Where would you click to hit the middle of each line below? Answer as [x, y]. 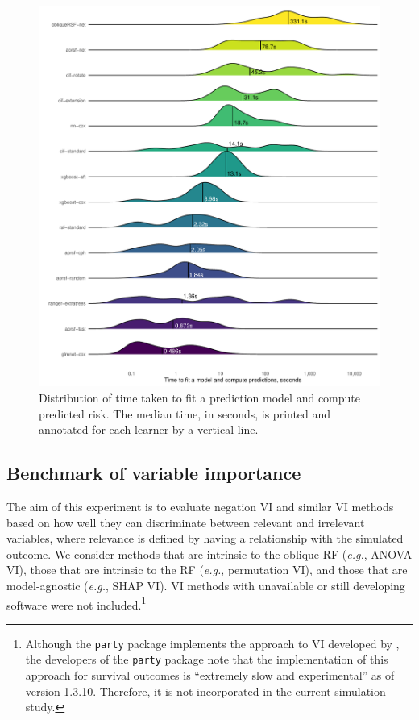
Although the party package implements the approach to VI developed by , [212, 643]
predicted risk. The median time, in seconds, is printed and [185, 413]
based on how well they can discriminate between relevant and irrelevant [186, 522]
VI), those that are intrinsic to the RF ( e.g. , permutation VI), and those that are [207, 570]
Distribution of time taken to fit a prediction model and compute [199, 397]
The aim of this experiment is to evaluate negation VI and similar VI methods [200, 506]
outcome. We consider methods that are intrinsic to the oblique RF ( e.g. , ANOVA [209, 554]
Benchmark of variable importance [154, 473]
